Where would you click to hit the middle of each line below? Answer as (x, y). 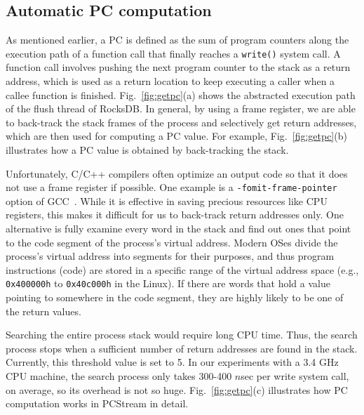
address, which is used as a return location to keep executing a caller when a (170, 81)
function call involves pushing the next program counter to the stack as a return (178, 67)
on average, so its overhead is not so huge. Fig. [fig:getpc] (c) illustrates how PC (177, 389)
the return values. (43, 311)
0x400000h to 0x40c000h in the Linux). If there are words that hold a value (168, 283)
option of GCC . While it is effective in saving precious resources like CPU (167, 200)
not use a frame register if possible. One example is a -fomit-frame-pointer (171, 187)
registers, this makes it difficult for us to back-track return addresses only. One (175, 215)
